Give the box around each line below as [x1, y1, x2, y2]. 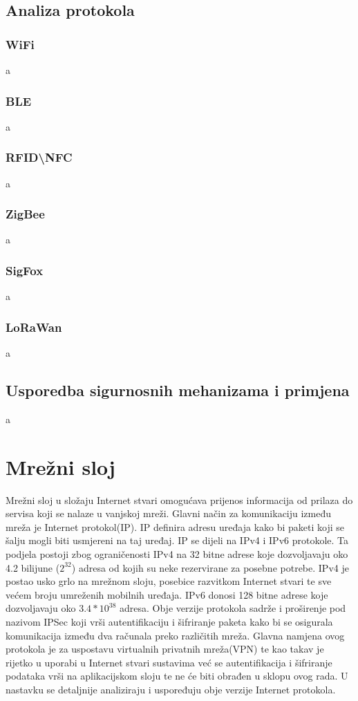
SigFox [6, 261, 44, 279]
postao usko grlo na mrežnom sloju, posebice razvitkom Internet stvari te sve [6, 574, 332, 588]
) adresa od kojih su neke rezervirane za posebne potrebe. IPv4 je [71, 560, 349, 574]
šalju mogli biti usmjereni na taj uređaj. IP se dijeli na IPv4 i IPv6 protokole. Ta [6, 533, 349, 548]
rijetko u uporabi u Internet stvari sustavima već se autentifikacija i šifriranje [6, 655, 332, 669]
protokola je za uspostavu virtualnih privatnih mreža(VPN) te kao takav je [6, 642, 324, 656]
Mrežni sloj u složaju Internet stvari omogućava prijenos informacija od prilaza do [6, 492, 353, 507]
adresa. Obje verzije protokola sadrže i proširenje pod [119, 601, 346, 615]
